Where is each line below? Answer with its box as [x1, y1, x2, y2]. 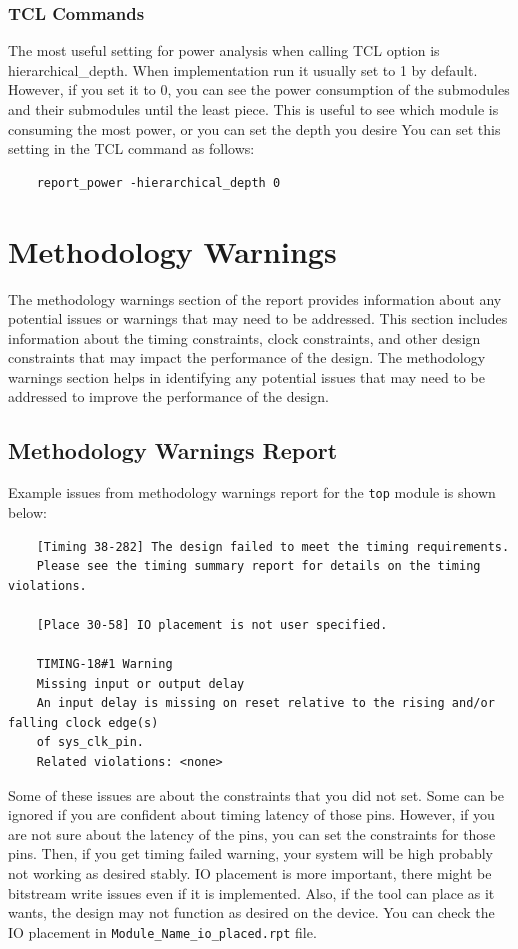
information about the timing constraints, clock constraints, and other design [8, 327, 481, 348]
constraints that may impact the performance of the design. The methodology [8, 347, 486, 368]
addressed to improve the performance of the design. [8, 386, 329, 407]
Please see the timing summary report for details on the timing [36, 559, 481, 574]
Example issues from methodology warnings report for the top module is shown [8, 482, 496, 503]
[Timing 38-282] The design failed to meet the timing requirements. [36, 539, 510, 554]
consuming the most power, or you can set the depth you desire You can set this [8, 118, 501, 139]
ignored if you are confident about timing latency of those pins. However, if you [8, 804, 495, 825]
